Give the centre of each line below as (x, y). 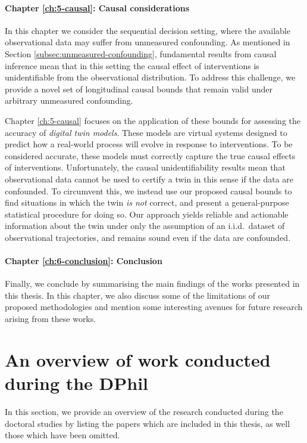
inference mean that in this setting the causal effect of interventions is (132, 65)
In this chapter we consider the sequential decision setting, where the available (148, 30)
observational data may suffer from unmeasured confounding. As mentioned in (148, 42)
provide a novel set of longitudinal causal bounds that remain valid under (139, 89)
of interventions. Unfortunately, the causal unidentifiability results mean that (145, 167)
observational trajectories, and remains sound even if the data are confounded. (148, 237)
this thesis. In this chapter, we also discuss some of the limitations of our (138, 295)
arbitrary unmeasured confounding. (69, 100)
